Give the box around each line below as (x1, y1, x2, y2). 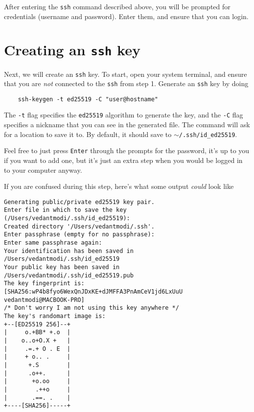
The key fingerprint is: (4, 280, 85, 287)
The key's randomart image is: (4, 313, 106, 320)
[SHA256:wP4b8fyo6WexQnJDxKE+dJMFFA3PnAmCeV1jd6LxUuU (4, 288, 183, 296)
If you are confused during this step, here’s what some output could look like (4, 181, 234, 191)
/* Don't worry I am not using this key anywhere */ (4, 304, 179, 312)
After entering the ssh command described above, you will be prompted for (4, 1, 231, 11)
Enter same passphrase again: (4, 239, 102, 247)
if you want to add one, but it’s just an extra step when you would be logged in (4, 155, 243, 165)
